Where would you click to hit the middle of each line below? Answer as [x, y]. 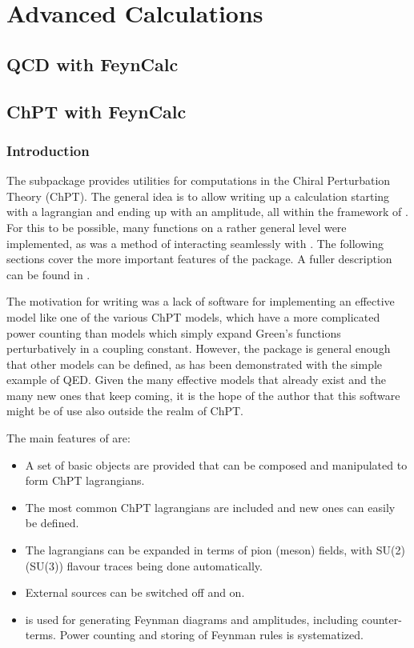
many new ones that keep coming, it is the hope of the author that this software [203, 395]
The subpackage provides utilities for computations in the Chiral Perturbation [199, 180]
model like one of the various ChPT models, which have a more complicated [193, 316]
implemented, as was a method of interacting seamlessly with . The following [195, 243]
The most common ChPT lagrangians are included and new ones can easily [210, 507]
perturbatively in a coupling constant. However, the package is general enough [199, 348]
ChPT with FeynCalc [96, 111]
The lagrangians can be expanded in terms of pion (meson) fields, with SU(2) [215, 550]
